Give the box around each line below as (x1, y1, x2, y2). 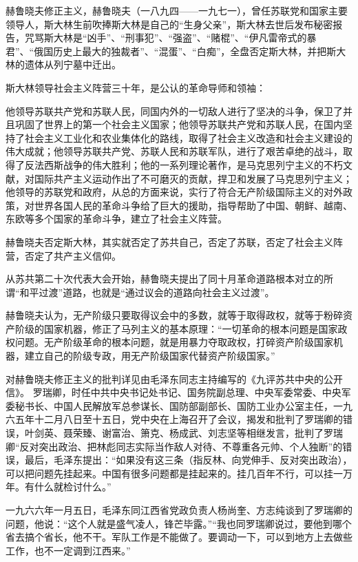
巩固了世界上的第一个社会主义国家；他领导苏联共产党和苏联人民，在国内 (14, 117, 343, 132)
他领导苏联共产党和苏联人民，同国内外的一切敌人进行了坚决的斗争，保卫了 (6, 103, 343, 118)
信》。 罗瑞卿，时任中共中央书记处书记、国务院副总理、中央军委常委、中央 (6, 385, 341, 399)
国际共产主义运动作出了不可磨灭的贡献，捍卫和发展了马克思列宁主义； (34, 171, 352, 185)
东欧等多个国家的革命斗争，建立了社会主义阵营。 (6, 211, 227, 226)
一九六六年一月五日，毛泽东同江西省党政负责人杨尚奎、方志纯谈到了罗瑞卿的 (6, 503, 352, 517)
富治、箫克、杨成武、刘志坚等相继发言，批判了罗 (111, 426, 333, 440)
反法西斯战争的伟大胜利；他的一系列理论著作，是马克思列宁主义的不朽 (24, 157, 343, 171)
